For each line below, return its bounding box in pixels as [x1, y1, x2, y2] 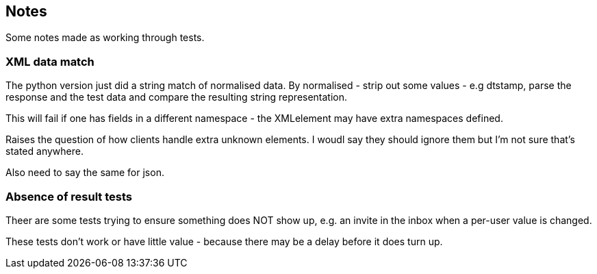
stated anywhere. [5, 145, 84, 158]
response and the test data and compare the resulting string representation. [5, 91, 348, 103]
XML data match [5, 54, 94, 68]
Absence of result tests [5, 189, 132, 203]
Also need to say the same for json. [5, 166, 164, 179]
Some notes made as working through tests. [5, 32, 205, 44]
